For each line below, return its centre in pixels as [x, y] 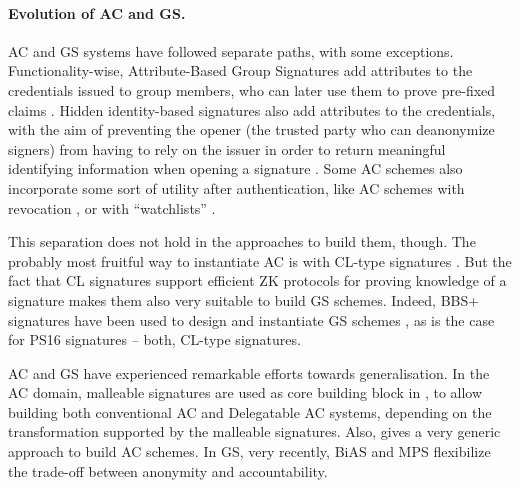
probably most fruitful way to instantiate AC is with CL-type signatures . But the [260, 260]
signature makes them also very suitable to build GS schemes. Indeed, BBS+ [244, 299]
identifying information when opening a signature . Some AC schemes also [235, 168]
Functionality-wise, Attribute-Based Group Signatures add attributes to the [240, 70]
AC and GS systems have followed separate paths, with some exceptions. [231, 50]
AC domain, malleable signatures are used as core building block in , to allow [245, 392]
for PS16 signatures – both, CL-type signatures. [154, 339]
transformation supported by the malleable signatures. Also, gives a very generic [254, 431]
